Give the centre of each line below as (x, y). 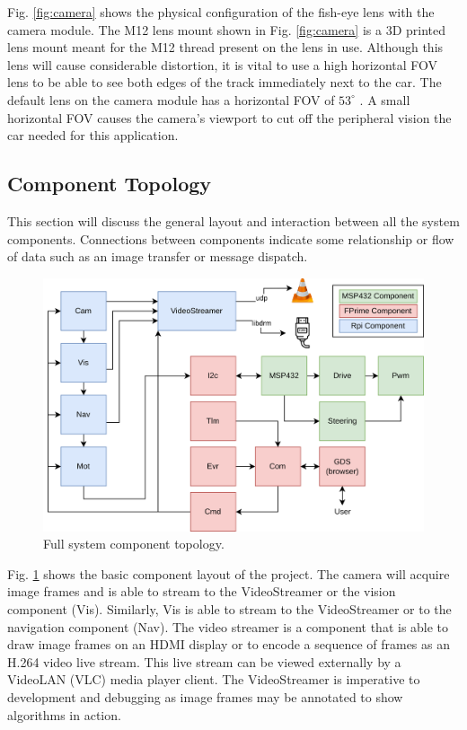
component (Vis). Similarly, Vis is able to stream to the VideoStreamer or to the (229, 608)
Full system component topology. (134, 544)
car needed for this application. (93, 135)
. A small (385, 99)
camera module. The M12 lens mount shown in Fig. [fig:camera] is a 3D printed (227, 29)
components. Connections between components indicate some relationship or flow (231, 238)
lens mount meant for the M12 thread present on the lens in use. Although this (225, 47)
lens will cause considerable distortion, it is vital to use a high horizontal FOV (223, 64)
